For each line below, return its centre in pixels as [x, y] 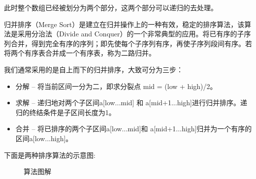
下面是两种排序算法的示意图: [50, 155]
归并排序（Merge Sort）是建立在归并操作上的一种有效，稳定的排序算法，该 [124, 24]
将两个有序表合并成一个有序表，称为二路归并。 [80, 53]
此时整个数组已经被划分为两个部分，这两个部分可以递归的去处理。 [111, 7]
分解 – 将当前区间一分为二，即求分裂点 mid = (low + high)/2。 [116, 86]
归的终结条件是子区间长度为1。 [65, 112]
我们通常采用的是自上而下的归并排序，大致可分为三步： [94, 69]
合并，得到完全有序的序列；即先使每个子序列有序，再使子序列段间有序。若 [131, 43]
